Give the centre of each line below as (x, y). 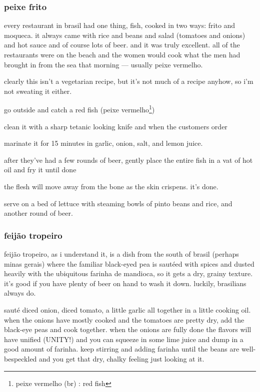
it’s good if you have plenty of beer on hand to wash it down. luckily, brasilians (125, 283)
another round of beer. (38, 213)
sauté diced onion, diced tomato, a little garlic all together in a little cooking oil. (127, 309)
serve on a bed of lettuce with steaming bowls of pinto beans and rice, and (118, 203)
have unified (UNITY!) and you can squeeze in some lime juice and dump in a (124, 339)
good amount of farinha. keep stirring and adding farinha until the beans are (122, 349)
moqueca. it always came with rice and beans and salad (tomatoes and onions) (125, 35)
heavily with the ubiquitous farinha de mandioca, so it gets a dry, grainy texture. (128, 273)
